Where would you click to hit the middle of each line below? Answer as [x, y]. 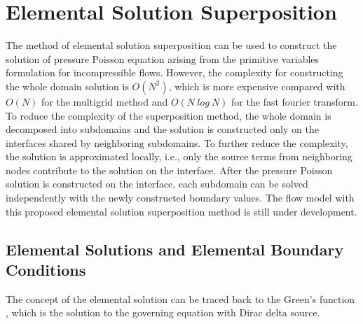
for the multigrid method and [105, 101]
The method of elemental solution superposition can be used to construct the [171, 45]
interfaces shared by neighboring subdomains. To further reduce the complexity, [177, 142]
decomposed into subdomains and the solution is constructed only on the [162, 129]
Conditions [46, 270]
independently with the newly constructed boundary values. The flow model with [180, 198]
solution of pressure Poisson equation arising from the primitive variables [163, 58]
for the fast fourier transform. [295, 101]
